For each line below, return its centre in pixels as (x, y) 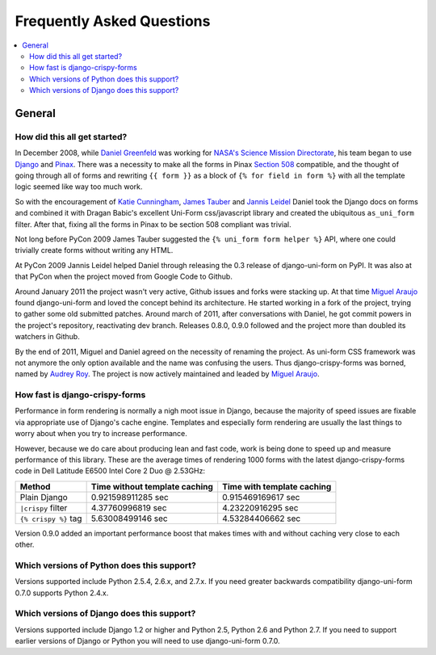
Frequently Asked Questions (113, 21)
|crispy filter (44, 507)
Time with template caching (277, 486)
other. (25, 544)
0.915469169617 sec (261, 497)
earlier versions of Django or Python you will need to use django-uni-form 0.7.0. (147, 641)
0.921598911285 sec (130, 497)
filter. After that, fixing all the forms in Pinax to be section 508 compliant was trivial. (153, 224)
